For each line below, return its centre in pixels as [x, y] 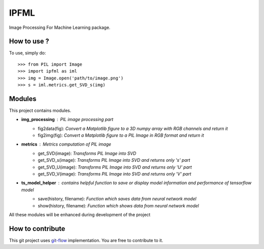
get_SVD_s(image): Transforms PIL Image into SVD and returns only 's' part [114, 160]
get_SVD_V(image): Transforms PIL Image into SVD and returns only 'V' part [115, 174]
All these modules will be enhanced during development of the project [80, 215]
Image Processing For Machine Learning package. [60, 27]
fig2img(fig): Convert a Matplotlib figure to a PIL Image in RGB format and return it [121, 135]
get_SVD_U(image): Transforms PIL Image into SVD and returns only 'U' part [115, 167]
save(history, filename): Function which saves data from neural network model [117, 199]
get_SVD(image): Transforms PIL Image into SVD [87, 153]
